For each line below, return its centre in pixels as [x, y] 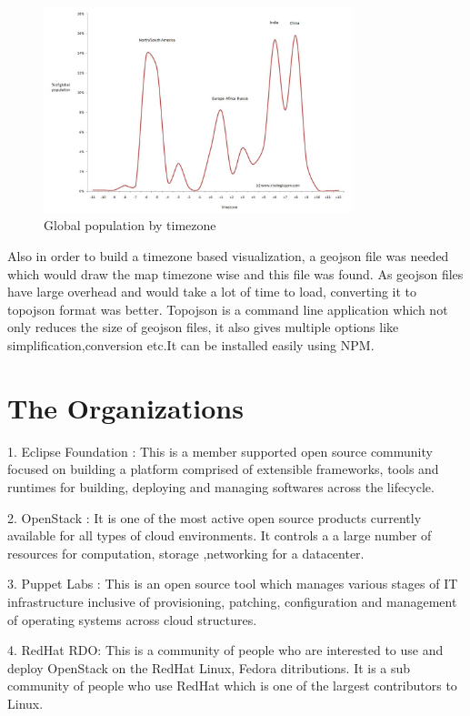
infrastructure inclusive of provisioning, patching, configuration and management [232, 601]
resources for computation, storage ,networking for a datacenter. [186, 553]
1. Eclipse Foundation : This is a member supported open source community [220, 451]
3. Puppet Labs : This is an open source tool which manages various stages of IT [233, 584]
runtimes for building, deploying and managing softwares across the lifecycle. [221, 486]
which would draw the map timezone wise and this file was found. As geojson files [235, 273]
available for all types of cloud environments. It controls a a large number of [220, 535]
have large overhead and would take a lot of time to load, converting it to [212, 292]
